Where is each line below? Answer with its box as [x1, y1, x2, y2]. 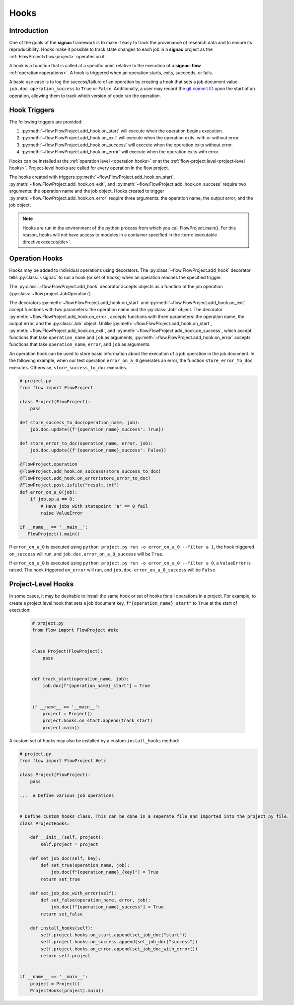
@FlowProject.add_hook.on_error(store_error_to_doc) [19, 475, 151, 481]
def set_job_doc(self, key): [30, 855, 101, 861]
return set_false [40, 911, 83, 917]
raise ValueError [40, 510, 83, 516]
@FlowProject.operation [19, 461, 78, 467]
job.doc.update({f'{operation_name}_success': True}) [30, 427, 164, 433]
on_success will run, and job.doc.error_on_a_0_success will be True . [9, 551, 164, 557]
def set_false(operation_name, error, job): [40, 897, 151, 903]
